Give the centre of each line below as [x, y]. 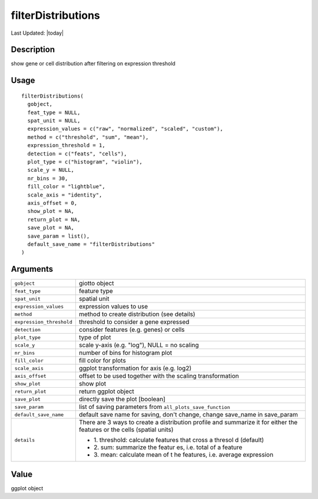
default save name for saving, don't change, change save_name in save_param [188, 415]
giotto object [96, 284]
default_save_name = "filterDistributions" [91, 244]
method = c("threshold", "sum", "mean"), [88, 137]
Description [33, 50]
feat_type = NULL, [54, 112]
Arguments [32, 269]
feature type [96, 291]
